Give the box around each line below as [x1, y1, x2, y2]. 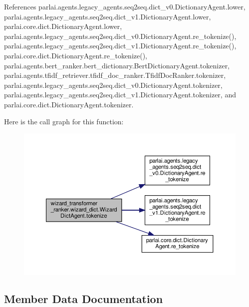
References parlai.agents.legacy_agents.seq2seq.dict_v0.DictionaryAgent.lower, [4, 1, 246, 11]
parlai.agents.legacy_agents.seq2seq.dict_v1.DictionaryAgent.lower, [4, 11, 211, 21]
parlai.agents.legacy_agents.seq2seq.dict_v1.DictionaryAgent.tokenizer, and [4, 89, 236, 100]
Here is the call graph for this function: [4, 116, 124, 126]
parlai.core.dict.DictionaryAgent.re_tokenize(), [4, 50, 147, 60]
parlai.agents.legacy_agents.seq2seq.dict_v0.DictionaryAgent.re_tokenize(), [4, 30, 237, 41]
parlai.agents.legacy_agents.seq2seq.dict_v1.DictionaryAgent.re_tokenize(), [4, 40, 237, 51]
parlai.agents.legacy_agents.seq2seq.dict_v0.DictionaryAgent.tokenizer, [4, 79, 223, 90]
